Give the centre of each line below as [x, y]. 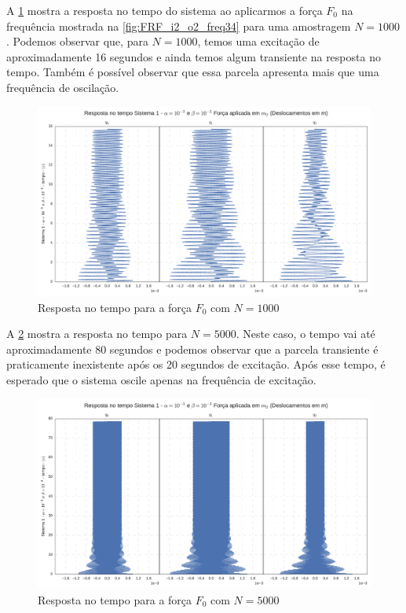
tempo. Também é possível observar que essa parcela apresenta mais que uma [193, 72]
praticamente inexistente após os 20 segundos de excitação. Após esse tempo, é [196, 364]
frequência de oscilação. [63, 87]
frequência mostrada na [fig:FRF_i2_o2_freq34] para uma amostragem [179, 26]
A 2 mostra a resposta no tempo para [97, 334]
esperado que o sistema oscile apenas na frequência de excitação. [161, 379]
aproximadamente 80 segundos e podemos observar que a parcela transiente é [192, 349]
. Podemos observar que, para [77, 41]
